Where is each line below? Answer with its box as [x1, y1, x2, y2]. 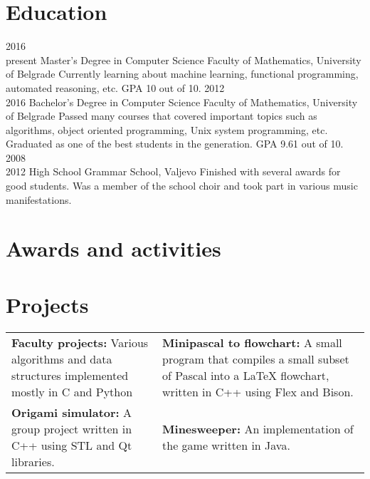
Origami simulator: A [11, 403, 132, 421]
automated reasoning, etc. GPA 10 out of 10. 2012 [6, 80, 225, 95]
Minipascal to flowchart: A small [162, 334, 342, 351]
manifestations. [6, 192, 72, 207]
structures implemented [11, 366, 129, 383]
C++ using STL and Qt [11, 436, 132, 453]
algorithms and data [11, 350, 112, 367]
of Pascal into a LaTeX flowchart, [162, 366, 329, 383]
